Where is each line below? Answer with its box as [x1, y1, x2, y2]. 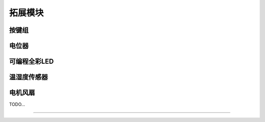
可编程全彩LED [9, 57, 54, 66]
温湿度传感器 [9, 73, 48, 81]
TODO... [9, 101, 26, 107]
